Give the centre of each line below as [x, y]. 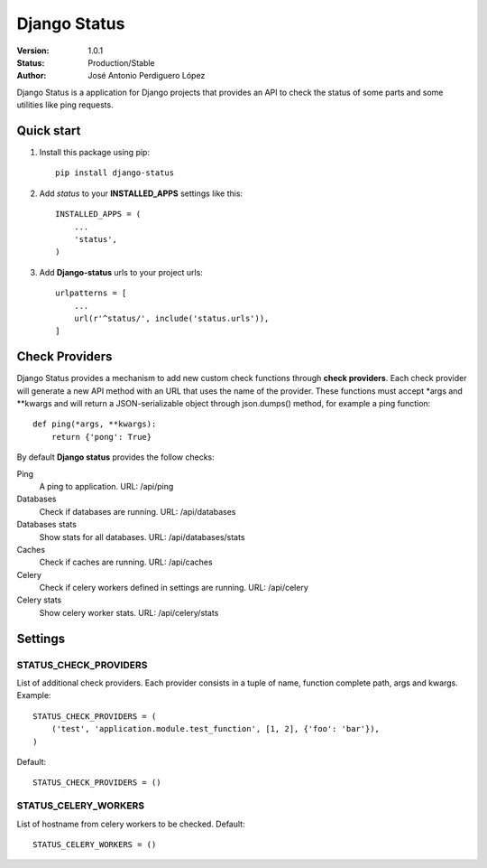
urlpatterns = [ [91, 293]
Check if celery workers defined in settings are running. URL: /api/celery [174, 588]
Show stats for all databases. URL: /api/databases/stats [142, 537]
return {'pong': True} [101, 437]
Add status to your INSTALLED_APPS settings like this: [141, 193]
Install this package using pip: [95, 153]
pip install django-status [115, 173]
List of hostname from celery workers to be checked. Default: [131, 824]
